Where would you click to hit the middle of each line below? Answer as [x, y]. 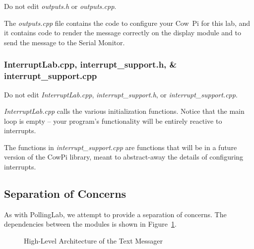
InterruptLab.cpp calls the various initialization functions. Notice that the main [124, 111]
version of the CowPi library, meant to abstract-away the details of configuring [124, 157]
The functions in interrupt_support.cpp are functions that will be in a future [121, 147]
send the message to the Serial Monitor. [64, 42]
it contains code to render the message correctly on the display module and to [123, 33]
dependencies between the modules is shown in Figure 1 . [90, 224]
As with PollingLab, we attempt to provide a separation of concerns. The [115, 214]
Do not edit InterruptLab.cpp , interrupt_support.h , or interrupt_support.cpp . [121, 94]
